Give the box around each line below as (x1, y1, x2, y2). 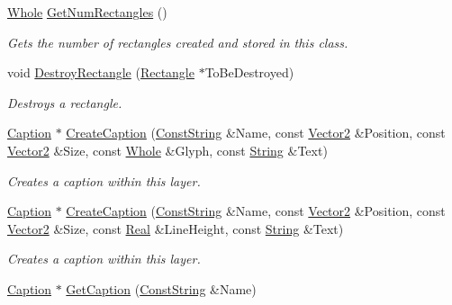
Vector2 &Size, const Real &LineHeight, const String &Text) (7, 219, 344, 238)
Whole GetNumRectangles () (7, 3, 167, 21)
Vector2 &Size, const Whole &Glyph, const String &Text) (7, 140, 328, 159)
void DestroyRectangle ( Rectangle (7, 63, 194, 82)
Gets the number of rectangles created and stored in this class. (7, 32, 348, 51)
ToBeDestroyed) (204, 63, 294, 82)
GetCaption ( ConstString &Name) (66, 279, 257, 298)
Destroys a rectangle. (7, 93, 122, 112)
